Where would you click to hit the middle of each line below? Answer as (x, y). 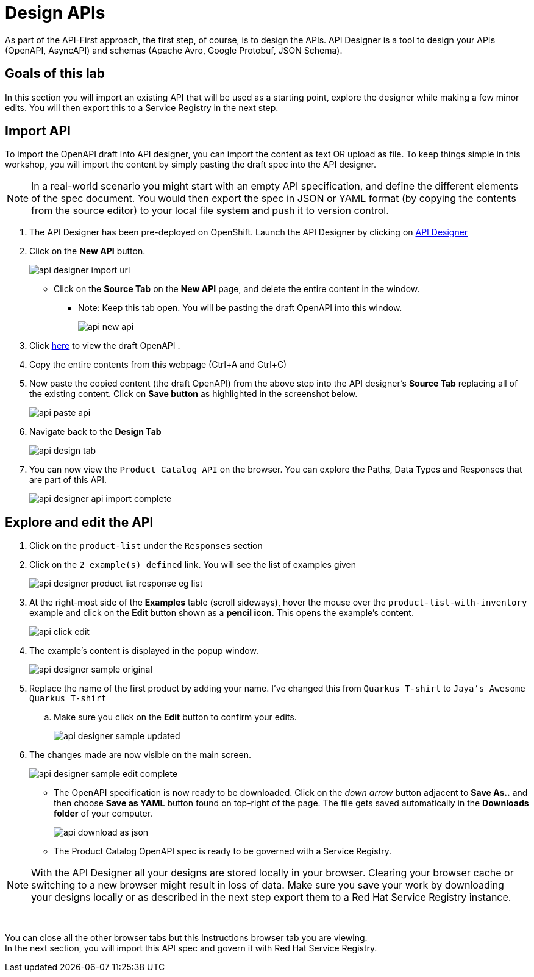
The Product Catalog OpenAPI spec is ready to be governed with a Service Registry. (222, 851)
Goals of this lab (55, 74)
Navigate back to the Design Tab (95, 432)
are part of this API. (68, 480)
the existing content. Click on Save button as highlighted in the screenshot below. (194, 394)
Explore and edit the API (79, 522)
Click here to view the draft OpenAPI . (105, 346)
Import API (38, 131)
